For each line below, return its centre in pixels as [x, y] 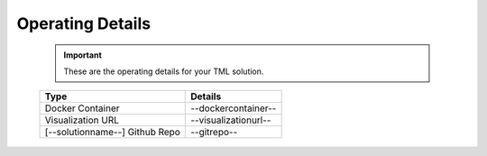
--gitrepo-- [214, 133]
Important [83, 55]
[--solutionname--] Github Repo [112, 133]
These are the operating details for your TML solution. [164, 71]
